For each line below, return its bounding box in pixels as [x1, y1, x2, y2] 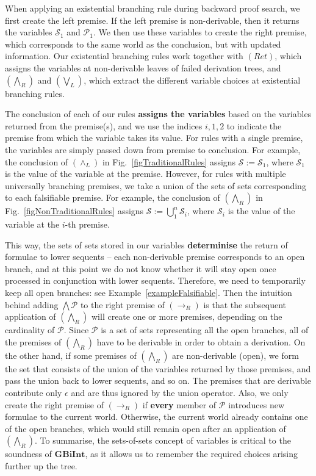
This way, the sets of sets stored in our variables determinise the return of [5, 238, 288, 251]
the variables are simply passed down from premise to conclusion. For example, [5, 143, 301, 156]
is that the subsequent [203, 298, 287, 311]
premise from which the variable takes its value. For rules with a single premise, [5, 131, 303, 144]
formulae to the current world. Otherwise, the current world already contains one [5, 410, 308, 423]
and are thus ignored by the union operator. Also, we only [71, 386, 289, 399]
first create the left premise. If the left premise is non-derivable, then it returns [5, 13, 300, 26]
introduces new [228, 398, 285, 411]
